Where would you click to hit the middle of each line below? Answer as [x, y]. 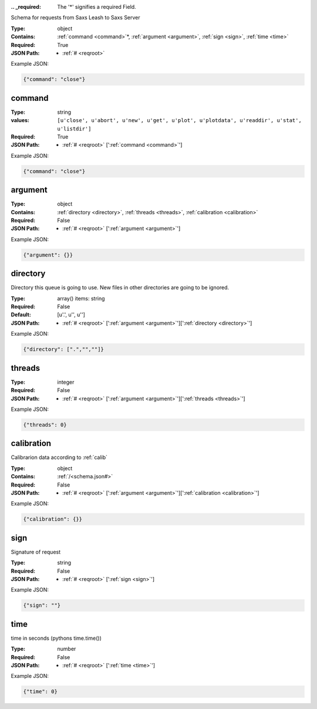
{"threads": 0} [45, 425]
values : [20, 120]
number [67, 649]
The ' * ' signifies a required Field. [97, 7]
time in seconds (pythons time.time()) [56, 638]
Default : [21, 315]
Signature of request [36, 552]
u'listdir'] [74, 129]
